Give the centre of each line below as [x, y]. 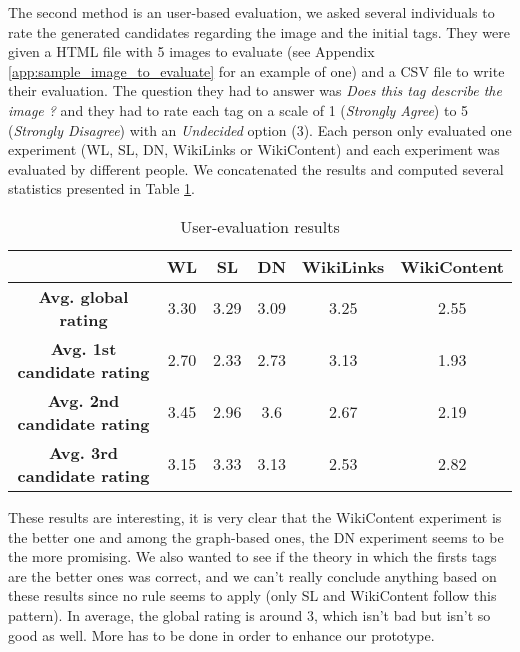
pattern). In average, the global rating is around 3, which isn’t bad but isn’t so [249, 614]
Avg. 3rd [83, 452]
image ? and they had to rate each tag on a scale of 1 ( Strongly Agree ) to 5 [238, 109]
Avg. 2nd [83, 400]
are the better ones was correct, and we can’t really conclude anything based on [252, 575]
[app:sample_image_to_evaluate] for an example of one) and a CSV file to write [256, 70]
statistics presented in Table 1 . [102, 188]
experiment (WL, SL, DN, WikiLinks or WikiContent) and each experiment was [254, 149]
